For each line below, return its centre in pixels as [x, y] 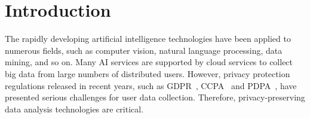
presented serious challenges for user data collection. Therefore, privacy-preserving [155, 97]
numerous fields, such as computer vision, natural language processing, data [144, 50]
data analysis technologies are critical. [74, 109]
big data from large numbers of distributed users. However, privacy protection [148, 73]
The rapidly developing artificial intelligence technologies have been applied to [148, 39]
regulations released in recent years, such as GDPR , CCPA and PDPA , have [151, 85]
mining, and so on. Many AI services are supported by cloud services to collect [149, 62]
